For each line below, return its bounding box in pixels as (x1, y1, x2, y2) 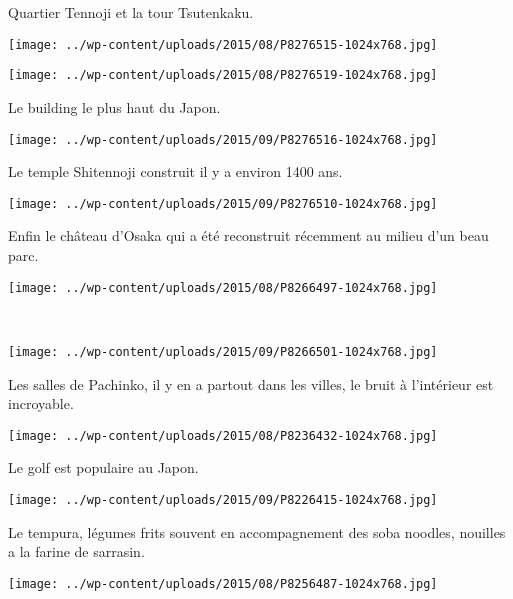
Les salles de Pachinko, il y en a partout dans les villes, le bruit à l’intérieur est (8, 373, 494, 394)
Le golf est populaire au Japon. (8, 457, 199, 478)
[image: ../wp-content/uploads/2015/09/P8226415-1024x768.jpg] (8, 492, 438, 507)
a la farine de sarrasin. (8, 541, 145, 562)
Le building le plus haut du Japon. (8, 96, 221, 117)
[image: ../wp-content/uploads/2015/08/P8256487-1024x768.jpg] (8, 576, 438, 591)
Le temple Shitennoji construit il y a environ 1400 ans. (8, 161, 343, 182)
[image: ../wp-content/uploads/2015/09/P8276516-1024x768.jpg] (8, 132, 438, 147)
